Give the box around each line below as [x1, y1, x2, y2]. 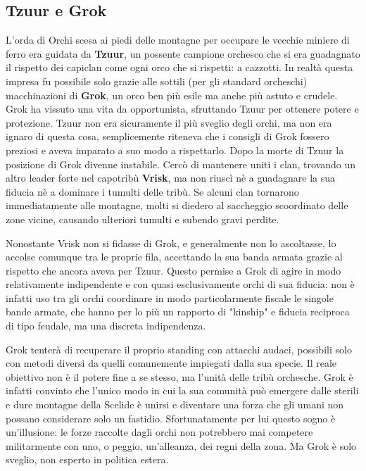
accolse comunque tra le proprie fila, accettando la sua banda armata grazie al [6, 249, 343, 264]
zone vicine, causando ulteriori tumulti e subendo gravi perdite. [6, 211, 279, 226]
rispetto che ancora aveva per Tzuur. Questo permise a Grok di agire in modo [6, 263, 341, 277]
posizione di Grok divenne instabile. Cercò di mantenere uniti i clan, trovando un [6, 156, 356, 171]
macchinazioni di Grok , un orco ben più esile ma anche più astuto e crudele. [6, 87, 338, 102]
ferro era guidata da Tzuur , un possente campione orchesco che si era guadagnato [6, 46, 360, 61]
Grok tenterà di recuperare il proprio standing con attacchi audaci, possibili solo [6, 341, 352, 356]
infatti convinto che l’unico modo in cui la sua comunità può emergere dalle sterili [6, 383, 359, 398]
